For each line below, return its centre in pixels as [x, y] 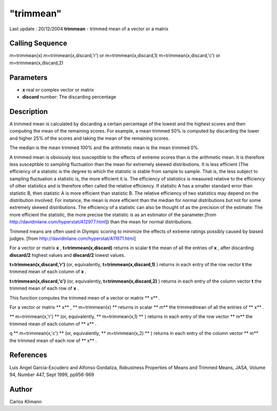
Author [21, 389]
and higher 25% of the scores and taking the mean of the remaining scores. [90, 138]
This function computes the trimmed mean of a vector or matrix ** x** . [85, 297]
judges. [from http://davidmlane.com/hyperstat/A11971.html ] [73, 238]
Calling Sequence [38, 43]
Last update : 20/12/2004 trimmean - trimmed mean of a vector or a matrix [89, 29]
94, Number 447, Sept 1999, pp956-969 [52, 375]
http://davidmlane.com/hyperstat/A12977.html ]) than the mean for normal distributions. [101, 222]
